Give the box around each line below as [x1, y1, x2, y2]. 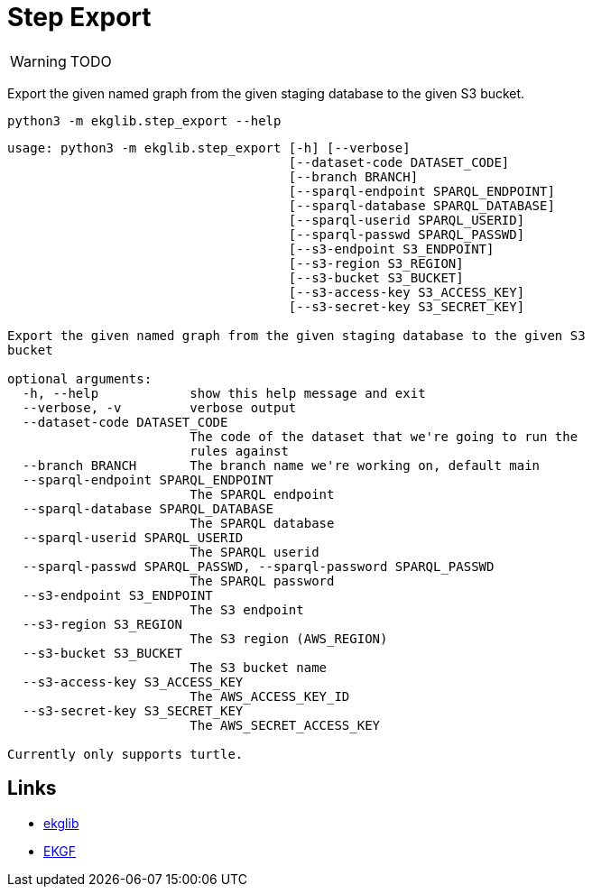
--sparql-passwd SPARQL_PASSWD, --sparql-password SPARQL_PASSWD [22, 558, 495, 574]
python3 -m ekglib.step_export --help [7, 113, 282, 128]
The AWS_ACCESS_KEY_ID [190, 688, 350, 704]
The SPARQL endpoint [190, 486, 335, 502]
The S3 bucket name [190, 659, 328, 675]
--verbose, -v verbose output [22, 400, 297, 415]
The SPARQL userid [190, 544, 319, 559]
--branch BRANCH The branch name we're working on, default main [22, 457, 541, 473]
